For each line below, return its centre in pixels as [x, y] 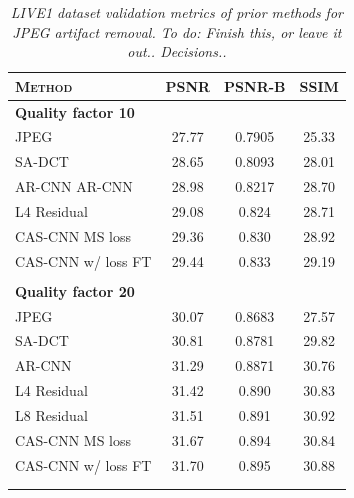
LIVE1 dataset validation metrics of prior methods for [176, 12]
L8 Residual [51, 415]
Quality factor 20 [75, 290]
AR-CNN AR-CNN [74, 186]
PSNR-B [255, 85]
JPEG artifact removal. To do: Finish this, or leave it [177, 31]
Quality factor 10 [75, 111]
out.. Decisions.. [177, 51]
